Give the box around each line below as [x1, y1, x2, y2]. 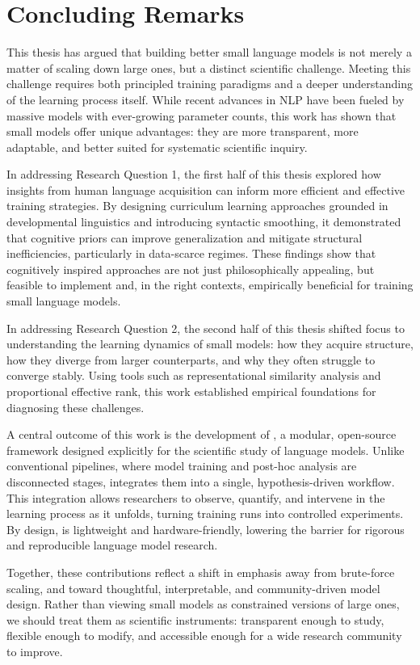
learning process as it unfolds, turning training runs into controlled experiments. [6, 505, 404, 522]
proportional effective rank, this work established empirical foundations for [6, 383, 376, 399]
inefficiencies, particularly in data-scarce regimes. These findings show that [6, 245, 376, 262]
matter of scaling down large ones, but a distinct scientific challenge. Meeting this [6, 59, 411, 76]
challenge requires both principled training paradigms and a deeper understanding [6, 75, 414, 92]
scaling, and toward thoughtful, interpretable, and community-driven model [6, 579, 380, 596]
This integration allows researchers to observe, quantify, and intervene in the [6, 489, 385, 506]
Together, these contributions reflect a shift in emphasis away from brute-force [6, 563, 395, 580]
